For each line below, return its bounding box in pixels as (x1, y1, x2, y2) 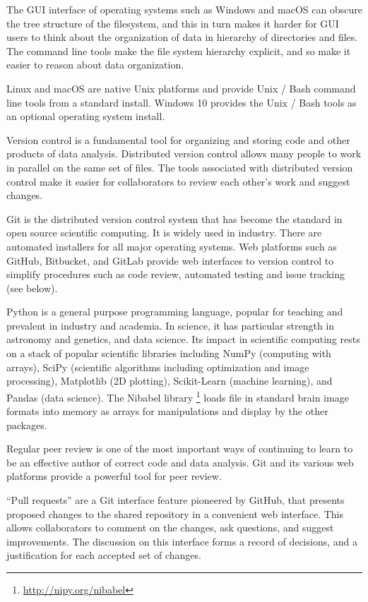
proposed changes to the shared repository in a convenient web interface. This (6, 506, 343, 521)
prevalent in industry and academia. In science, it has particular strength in (6, 318, 335, 332)
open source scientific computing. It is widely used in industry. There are (6, 225, 322, 240)
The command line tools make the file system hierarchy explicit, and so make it (6, 43, 351, 58)
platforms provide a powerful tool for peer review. (6, 469, 222, 483)
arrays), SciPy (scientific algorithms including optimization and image (6, 359, 309, 374)
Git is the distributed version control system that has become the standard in (6, 211, 343, 226)
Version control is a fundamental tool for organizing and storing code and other (6, 132, 350, 147)
